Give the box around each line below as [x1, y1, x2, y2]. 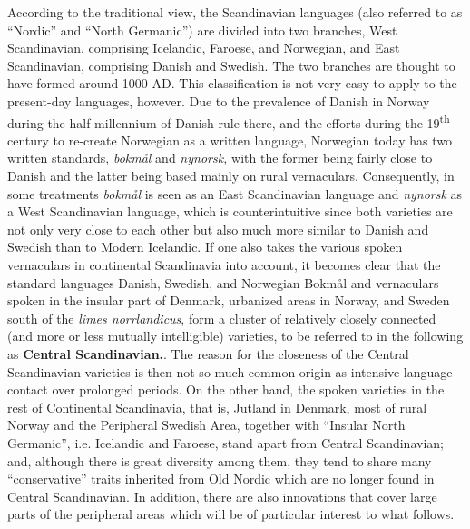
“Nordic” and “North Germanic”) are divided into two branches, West [7, 20, 397, 39]
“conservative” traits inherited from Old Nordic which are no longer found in [7, 469, 435, 488]
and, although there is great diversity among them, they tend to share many [7, 451, 432, 470]
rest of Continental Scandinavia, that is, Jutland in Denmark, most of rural [7, 397, 427, 416]
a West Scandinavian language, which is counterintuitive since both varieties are [7, 202, 453, 221]
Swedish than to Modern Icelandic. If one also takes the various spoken [7, 237, 403, 256]
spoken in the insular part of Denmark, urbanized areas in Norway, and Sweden [7, 291, 450, 310]
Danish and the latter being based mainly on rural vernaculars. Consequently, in [7, 166, 455, 185]
